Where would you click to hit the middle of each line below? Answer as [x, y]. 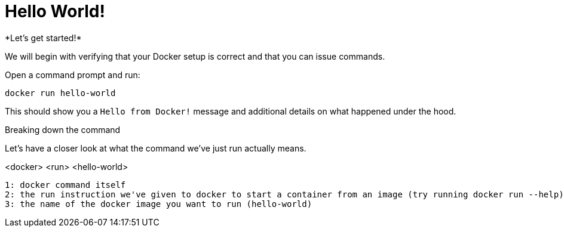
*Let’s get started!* [43, 38]
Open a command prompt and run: [73, 75]
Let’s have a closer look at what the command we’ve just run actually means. [156, 148]
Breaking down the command [63, 129]
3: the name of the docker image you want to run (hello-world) [159, 204]
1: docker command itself [65, 185]
